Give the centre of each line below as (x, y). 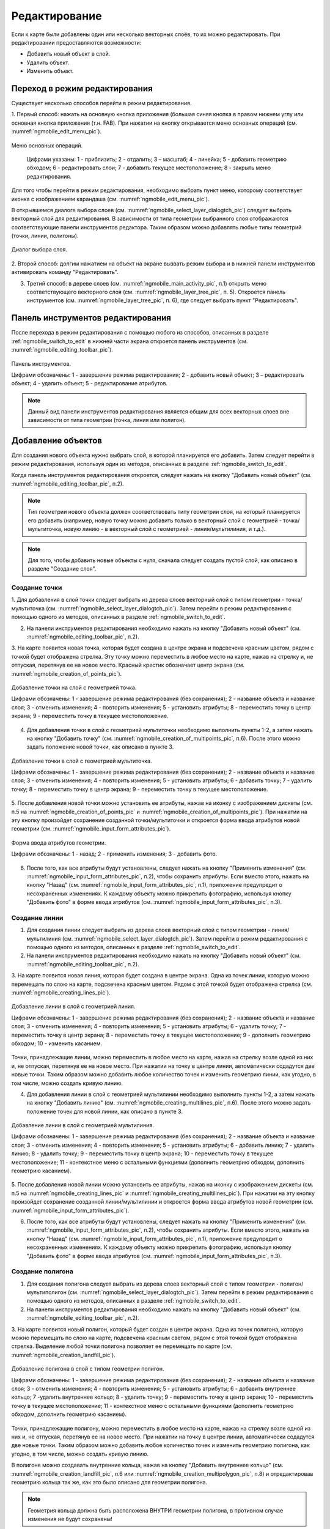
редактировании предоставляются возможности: (76, 42)
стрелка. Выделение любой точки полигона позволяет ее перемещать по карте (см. (122, 1346)
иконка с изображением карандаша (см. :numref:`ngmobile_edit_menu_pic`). (111, 199)
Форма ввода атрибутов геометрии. (59, 842)
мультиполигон (46, 1292)
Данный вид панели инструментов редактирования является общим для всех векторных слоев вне (159, 412)
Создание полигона (42, 1272)
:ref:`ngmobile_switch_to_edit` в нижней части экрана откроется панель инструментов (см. (130, 341)
